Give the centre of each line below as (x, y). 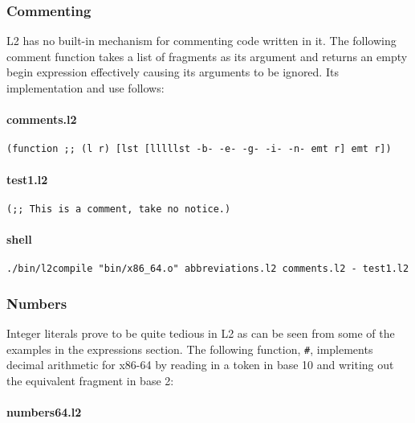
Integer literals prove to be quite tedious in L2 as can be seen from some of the (201, 333)
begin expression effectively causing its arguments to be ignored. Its (173, 72)
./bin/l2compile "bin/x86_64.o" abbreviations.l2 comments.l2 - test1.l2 (208, 269)
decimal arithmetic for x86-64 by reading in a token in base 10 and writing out (200, 365)
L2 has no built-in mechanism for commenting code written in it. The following (201, 41)
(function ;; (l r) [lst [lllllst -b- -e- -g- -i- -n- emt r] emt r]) (199, 149)
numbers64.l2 (44, 412)
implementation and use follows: (85, 88)
